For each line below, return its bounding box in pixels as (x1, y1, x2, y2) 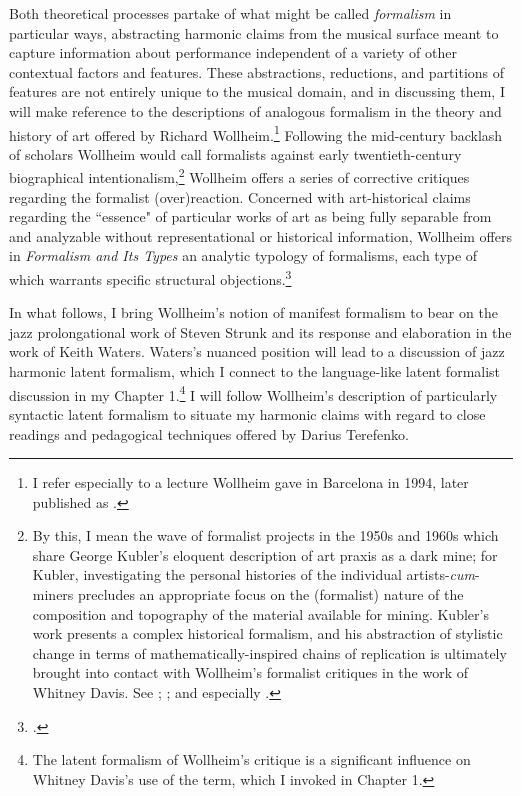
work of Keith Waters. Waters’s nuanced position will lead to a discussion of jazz (9, 341, 505, 362)
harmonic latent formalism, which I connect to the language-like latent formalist (9, 361, 501, 382)
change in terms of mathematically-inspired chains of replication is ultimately (32, 642, 507, 663)
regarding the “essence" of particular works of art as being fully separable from (9, 206, 492, 227)
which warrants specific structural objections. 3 (9, 266, 292, 289)
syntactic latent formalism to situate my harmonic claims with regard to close (9, 403, 486, 424)
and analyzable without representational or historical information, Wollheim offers (9, 225, 512, 246)
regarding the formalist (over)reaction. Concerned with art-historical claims (9, 186, 471, 207)
